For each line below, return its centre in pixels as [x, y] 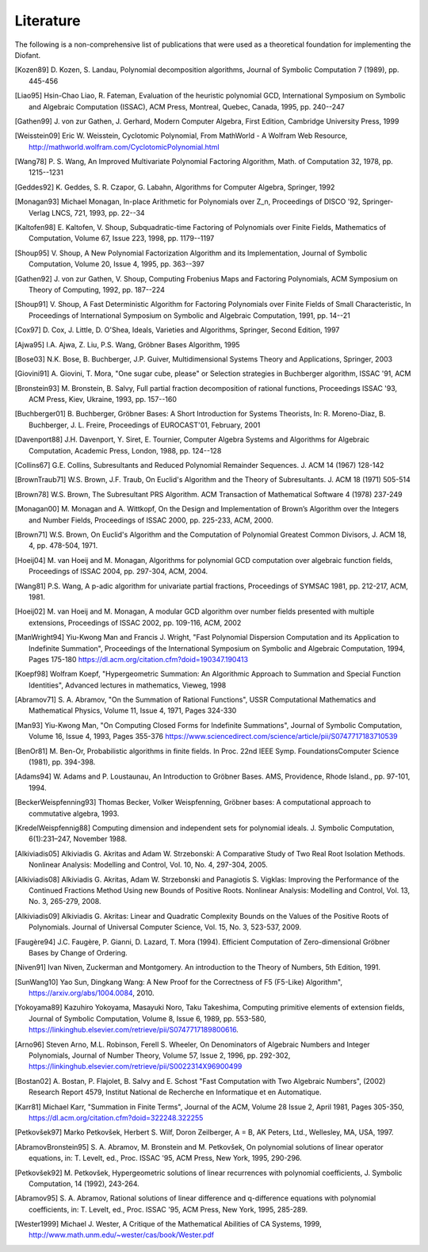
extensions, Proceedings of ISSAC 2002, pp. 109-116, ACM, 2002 [135, 622]
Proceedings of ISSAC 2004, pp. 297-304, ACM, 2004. [118, 572]
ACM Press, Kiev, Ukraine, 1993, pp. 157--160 [103, 400]
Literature [48, 21]
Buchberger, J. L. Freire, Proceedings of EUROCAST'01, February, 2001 [145, 425]
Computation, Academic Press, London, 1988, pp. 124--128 [125, 450]
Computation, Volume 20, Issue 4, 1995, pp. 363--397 [117, 264]
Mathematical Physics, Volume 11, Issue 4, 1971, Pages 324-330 [133, 710]
